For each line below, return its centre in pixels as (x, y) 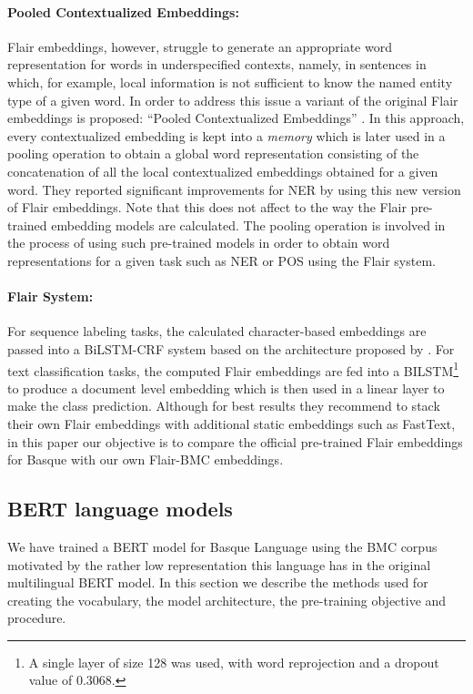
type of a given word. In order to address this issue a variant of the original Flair (233, 100)
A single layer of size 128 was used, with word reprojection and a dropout (234, 662)
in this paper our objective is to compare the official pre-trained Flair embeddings (235, 441)
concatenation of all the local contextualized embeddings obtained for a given (223, 171)
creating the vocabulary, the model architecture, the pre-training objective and (227, 600)
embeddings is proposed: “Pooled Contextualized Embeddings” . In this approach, (236, 118)
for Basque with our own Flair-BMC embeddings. (146, 459)
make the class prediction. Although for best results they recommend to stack (224, 406)
